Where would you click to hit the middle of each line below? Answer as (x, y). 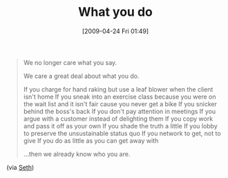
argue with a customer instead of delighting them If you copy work (118, 119)
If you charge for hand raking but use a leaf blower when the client (118, 89)
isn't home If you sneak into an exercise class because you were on (120, 97)
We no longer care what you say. (70, 62)
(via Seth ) (20, 167)
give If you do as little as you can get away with (91, 140)
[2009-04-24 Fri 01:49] (115, 31)
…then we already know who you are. (77, 154)
